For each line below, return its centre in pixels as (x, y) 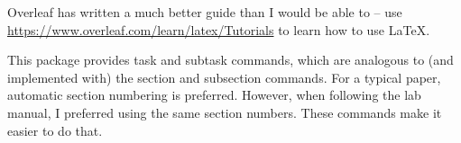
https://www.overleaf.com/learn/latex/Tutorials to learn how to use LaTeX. (219, 29)
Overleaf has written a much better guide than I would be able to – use (205, 12)
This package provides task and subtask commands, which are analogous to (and (230, 60)
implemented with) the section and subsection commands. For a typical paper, (224, 77)
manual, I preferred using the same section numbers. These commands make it (225, 112)
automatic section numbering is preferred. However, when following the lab (214, 95)
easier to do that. (55, 130)
